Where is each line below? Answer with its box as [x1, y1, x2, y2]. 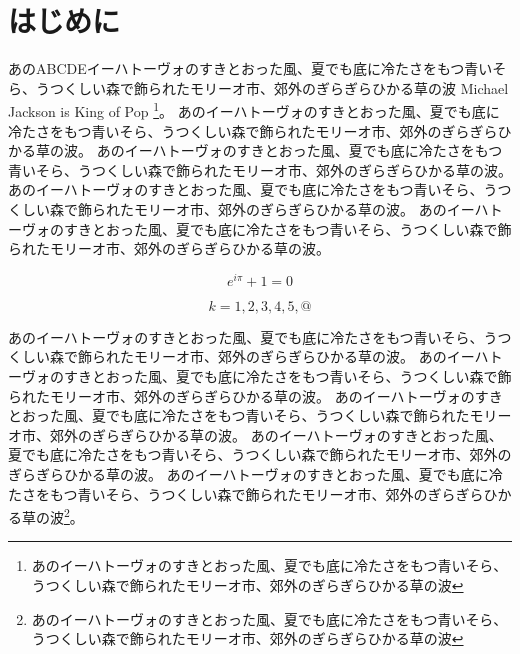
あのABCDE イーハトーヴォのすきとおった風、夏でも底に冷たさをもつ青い [8, 58, 493, 79]
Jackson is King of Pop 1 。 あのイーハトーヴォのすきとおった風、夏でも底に [8, 98, 500, 121]
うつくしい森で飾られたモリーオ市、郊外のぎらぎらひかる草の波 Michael [35, 77, 509, 98]
